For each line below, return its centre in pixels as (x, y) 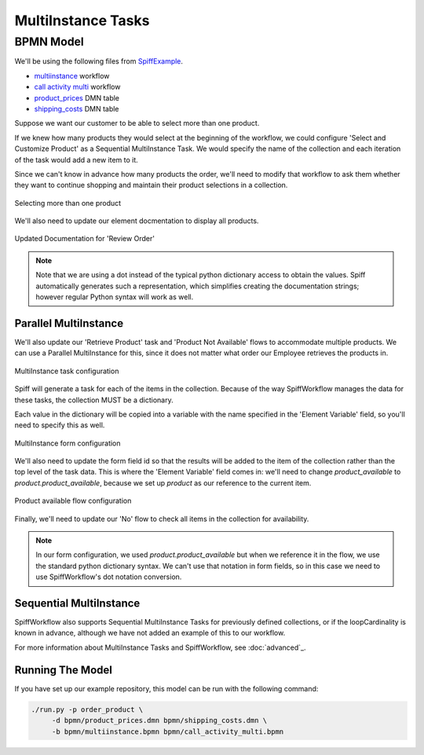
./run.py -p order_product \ (87, 709)
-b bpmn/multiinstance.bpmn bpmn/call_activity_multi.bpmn (168, 731)
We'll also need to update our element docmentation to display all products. (137, 221)
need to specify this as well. (60, 425)
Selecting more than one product (68, 203)
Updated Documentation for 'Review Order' (84, 239)
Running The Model (64, 670)
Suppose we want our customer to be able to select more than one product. (137, 123)
